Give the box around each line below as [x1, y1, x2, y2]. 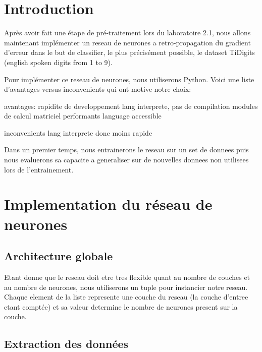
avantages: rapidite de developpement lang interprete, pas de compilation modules [4, 100, 258, 111]
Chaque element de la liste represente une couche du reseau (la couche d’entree [4, 291, 248, 302]
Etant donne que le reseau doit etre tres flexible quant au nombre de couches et [4, 272, 250, 282]
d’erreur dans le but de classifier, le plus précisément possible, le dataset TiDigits [4, 47, 255, 57]
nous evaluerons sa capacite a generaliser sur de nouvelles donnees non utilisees [4, 154, 249, 165]
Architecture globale [4, 248, 113, 264]
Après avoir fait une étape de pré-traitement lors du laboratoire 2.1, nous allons [4, 27, 251, 38]
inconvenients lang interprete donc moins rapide [4, 127, 152, 138]
